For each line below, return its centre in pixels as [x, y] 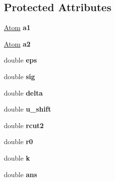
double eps [20, 60]
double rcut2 [24, 125]
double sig [19, 76]
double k [17, 157]
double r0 [18, 141]
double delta [23, 92]
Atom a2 [17, 43]
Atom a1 [17, 27]
